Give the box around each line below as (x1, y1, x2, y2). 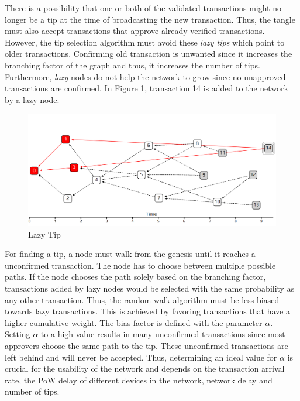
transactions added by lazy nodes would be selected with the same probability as (5, 282, 295, 294)
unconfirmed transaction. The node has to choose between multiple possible (5, 259, 276, 271)
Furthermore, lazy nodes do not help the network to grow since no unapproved (5, 70, 286, 83)
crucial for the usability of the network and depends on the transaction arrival (5, 362, 285, 375)
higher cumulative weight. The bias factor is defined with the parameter (5, 316, 263, 328)
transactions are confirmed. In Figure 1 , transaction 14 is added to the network (5, 82, 288, 94)
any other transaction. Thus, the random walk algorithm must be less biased (5, 293, 280, 306)
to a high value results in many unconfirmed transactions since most (40, 328, 285, 340)
